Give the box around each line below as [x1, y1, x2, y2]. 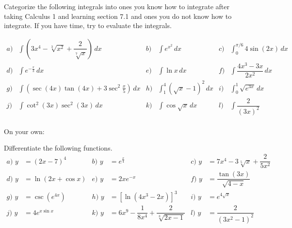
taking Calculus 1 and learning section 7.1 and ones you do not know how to [4, 11, 232, 21]
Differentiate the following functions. [4, 142, 113, 152]
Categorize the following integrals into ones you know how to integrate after [4, 1, 230, 11]
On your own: [4, 126, 45, 136]
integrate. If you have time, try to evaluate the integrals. [4, 20, 172, 30]
